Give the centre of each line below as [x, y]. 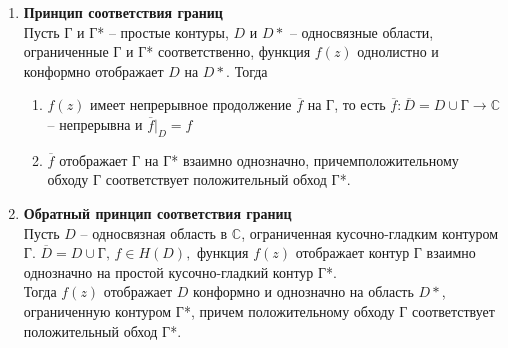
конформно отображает [93, 70]
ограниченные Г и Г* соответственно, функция [167, 51]
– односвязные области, [361, 31]
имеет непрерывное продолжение [191, 104]
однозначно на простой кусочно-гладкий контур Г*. [180, 271]
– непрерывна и [95, 123]
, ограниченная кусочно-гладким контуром [370, 232]
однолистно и [398, 51]
